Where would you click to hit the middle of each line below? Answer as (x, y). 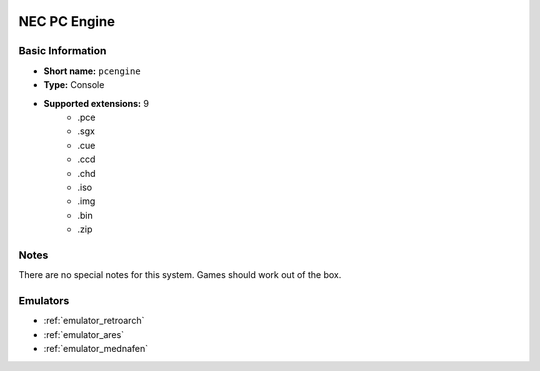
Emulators (44, 300)
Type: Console (74, 85)
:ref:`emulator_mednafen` (96, 349)
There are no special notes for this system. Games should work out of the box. (180, 275)
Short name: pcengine (92, 71)
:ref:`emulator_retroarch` (94, 321)
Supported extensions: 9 (96, 103)
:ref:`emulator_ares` (84, 334)
